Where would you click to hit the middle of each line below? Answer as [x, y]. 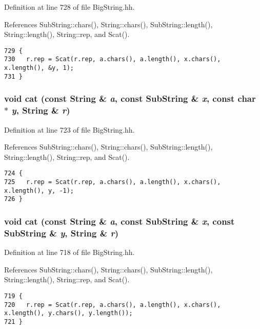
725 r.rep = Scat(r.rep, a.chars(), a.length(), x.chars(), [113, 182]
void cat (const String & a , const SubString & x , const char [130, 98]
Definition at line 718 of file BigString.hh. [69, 252]
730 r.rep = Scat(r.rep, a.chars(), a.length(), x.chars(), [113, 59]
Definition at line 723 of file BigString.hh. [69, 129]
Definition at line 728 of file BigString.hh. [69, 7]
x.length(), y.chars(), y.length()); [68, 313]
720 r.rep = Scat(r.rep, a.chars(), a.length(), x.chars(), [113, 305]
